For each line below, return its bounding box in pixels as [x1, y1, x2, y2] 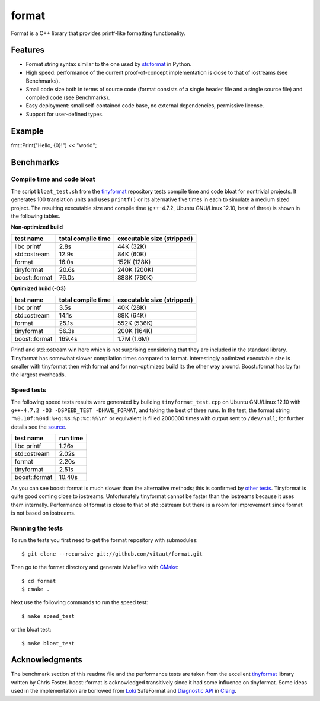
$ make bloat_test [21, 640, 75, 646]
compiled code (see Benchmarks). [25, 94, 110, 101]
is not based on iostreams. [11, 509, 76, 516]
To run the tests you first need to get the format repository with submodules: [11, 537, 198, 544]
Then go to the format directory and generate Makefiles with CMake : [11, 564, 179, 571]
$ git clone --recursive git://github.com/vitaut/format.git [21, 550, 203, 557]
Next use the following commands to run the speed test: [11, 599, 148, 606]
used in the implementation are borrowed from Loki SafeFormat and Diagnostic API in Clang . [11, 687, 236, 694]
